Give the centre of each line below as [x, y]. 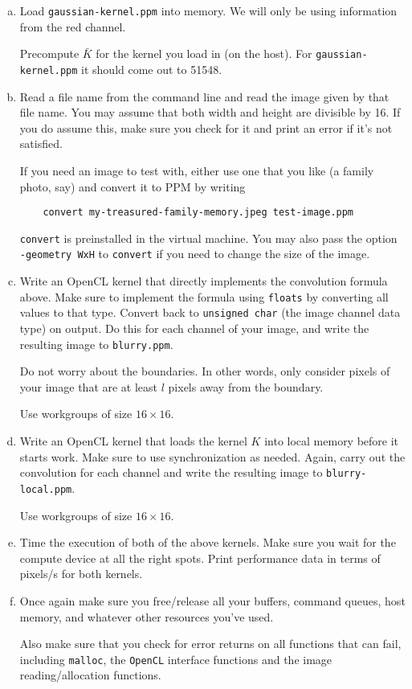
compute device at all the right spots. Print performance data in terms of [200, 558]
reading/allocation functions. [90, 675]
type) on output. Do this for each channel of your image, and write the [194, 328]
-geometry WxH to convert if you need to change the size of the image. [195, 254]
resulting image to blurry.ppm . [96, 344]
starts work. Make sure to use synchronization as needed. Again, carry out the [212, 456]
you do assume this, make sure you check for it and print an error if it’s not [206, 127]
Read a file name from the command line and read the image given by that [204, 96]
